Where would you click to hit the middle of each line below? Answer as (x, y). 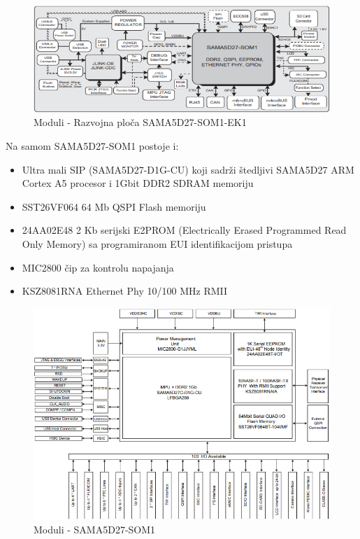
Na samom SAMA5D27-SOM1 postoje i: (92, 146)
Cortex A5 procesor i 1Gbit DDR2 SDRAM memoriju (138, 183)
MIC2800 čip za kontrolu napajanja (98, 267)
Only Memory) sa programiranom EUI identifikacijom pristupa (157, 243)
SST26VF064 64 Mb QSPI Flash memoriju (114, 206)
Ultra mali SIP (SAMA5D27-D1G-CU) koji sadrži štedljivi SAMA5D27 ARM (188, 169)
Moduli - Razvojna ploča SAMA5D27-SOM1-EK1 (140, 122)
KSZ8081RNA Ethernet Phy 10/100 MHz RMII (125, 291)
